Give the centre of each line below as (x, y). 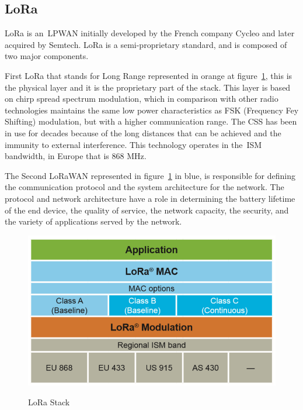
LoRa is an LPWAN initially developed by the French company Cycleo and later (150, 33)
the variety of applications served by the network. (93, 221)
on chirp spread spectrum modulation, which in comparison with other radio (142, 99)
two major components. (47, 56)
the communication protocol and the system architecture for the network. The (144, 187)
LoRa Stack (49, 402)
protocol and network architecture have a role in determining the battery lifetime (150, 198)
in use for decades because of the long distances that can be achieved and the (143, 132)
